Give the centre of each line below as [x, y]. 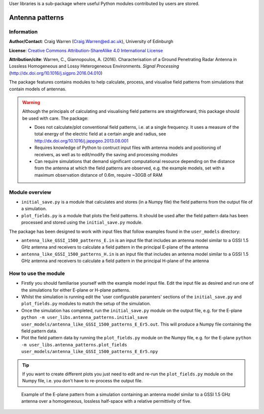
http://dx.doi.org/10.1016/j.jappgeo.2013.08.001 [82, 141]
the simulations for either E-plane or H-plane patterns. [76, 290]
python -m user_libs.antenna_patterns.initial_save [85, 318]
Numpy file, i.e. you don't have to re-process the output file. [82, 381]
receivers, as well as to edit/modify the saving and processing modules [106, 154]
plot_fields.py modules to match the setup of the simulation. [86, 304]
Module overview [30, 192]
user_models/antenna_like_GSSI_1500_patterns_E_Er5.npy [90, 352]
